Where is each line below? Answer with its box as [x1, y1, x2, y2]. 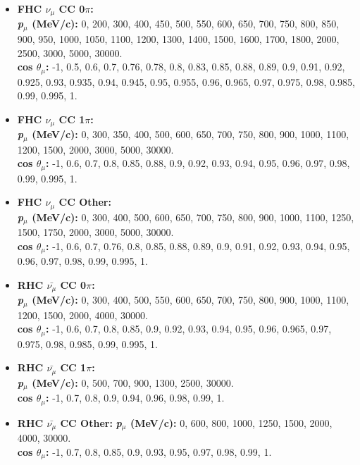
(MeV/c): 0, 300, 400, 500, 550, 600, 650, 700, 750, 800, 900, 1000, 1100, [32, 292, 349, 307]
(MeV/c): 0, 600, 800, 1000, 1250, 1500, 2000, [130, 415, 333, 430]
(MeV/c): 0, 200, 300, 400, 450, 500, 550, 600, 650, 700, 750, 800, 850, [32, 16, 340, 31]
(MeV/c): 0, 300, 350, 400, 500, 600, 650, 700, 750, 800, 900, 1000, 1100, [32, 127, 349, 142]
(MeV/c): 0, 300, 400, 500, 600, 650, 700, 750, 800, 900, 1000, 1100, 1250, [32, 209, 354, 224]
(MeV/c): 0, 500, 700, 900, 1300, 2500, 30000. [32, 375, 234, 390]
